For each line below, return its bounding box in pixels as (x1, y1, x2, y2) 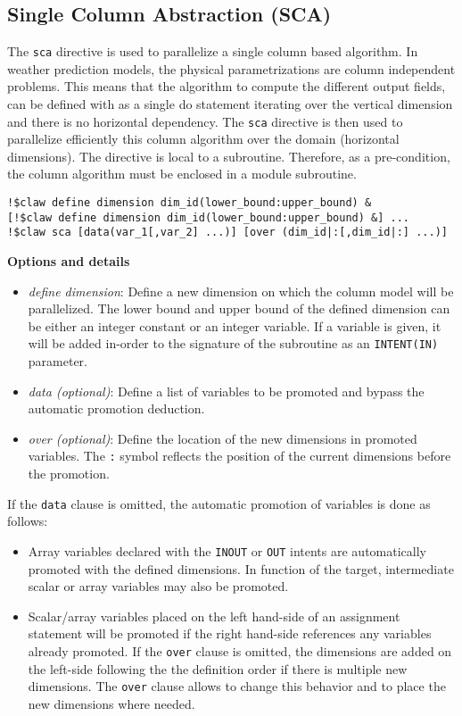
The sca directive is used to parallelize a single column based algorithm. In (7, 42, 418, 61)
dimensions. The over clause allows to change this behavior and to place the (28, 677, 446, 695)
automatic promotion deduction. (28, 399, 205, 418)
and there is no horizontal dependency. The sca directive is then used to (7, 112, 403, 130)
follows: (7, 512, 48, 530)
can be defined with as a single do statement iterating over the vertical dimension (7, 95, 453, 113)
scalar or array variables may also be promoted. (28, 577, 289, 595)
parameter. (28, 352, 87, 370)
